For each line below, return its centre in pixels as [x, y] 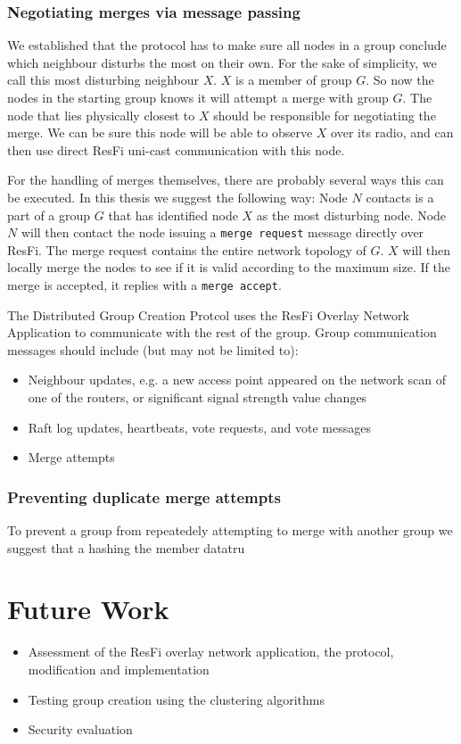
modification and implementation [119, 669]
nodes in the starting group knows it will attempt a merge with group [198, 97]
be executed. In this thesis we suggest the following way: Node [177, 197]
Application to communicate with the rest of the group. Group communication [222, 332]
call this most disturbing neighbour [103, 80]
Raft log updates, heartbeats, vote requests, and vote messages [200, 427]
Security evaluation [80, 729]
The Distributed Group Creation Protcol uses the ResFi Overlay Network [208, 314]
